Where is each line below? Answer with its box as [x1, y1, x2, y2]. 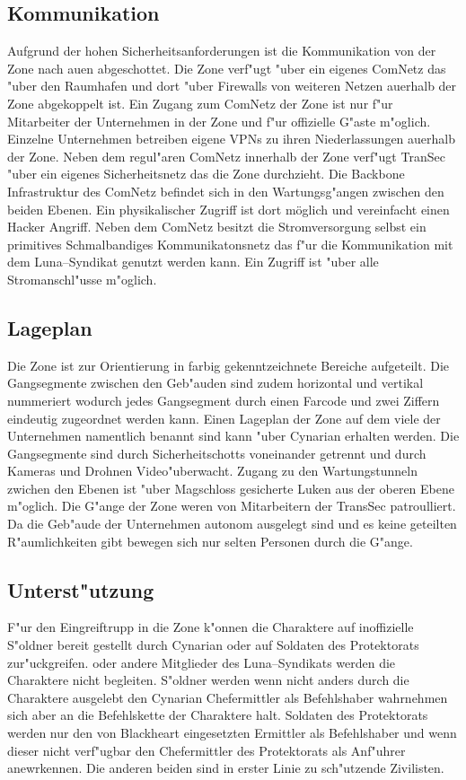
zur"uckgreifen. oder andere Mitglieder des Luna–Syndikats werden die [7, 653, 396, 671]
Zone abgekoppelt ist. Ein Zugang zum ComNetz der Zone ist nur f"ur [7, 93, 393, 112]
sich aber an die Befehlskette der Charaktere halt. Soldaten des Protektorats [7, 706, 428, 724]
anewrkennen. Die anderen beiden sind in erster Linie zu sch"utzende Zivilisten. [7, 758, 444, 777]
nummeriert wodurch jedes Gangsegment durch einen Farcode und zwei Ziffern [7, 390, 440, 409]
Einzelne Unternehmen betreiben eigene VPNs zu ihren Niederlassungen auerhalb [7, 129, 455, 148]
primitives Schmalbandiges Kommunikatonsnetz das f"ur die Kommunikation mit [7, 234, 453, 253]
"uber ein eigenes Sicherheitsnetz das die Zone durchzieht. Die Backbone [7, 164, 405, 183]
